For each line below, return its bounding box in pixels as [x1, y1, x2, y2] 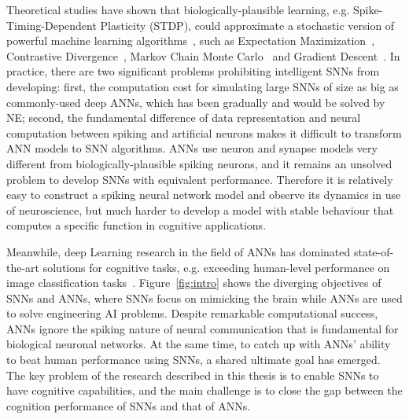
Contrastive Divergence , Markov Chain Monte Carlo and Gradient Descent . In [6, 47, 400, 64]
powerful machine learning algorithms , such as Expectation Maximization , [6, 32, 375, 49]
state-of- [353, 243, 394, 259]
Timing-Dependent [6, 17, 97, 33]
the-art [6, 259, 40, 275]
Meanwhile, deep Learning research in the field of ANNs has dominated [6, 243, 351, 259]
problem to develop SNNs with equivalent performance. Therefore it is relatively [6, 171, 393, 187]
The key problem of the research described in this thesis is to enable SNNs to [6, 366, 379, 383]
